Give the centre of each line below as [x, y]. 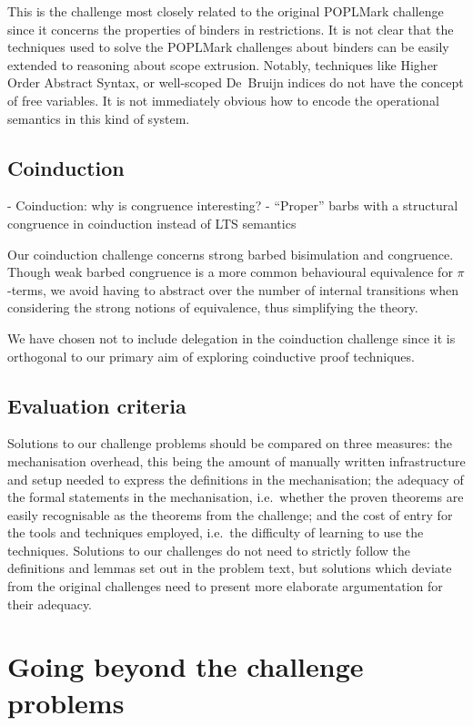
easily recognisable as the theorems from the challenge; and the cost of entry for [230, 514]
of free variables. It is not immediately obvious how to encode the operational [223, 100]
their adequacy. [50, 603]
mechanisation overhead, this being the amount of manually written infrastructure [236, 460]
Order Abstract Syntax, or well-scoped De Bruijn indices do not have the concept [236, 82]
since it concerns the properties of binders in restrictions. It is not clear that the [231, 29]
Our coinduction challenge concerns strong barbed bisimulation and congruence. [231, 254]
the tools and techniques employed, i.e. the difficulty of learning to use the [216, 532]
